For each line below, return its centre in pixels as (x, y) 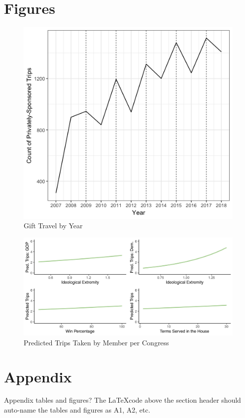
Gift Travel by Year (53, 226)
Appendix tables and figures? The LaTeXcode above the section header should (122, 400)
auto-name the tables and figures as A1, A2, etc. (77, 410)
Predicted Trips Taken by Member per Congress (96, 342)
